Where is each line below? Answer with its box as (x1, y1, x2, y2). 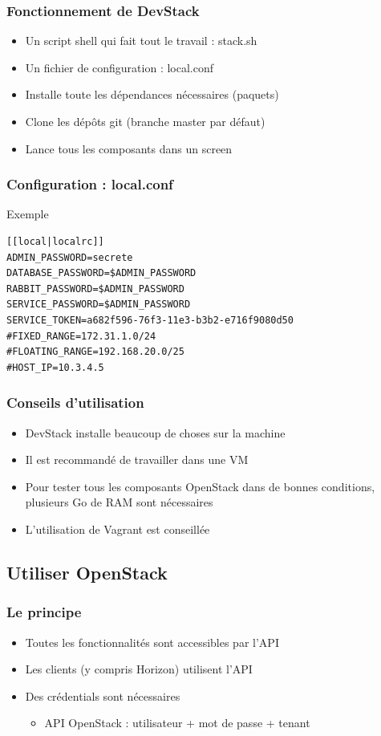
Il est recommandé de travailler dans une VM (25, 451, 249, 468)
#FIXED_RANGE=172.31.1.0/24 (6, 330, 156, 342)
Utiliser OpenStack (6, 559, 168, 584)
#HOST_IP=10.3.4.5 (6, 361, 104, 373)
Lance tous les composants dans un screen (25, 140, 233, 157)
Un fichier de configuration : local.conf (25, 59, 214, 75)
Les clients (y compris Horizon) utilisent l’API (25, 661, 253, 677)
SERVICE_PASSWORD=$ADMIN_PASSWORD (6, 299, 191, 311)
